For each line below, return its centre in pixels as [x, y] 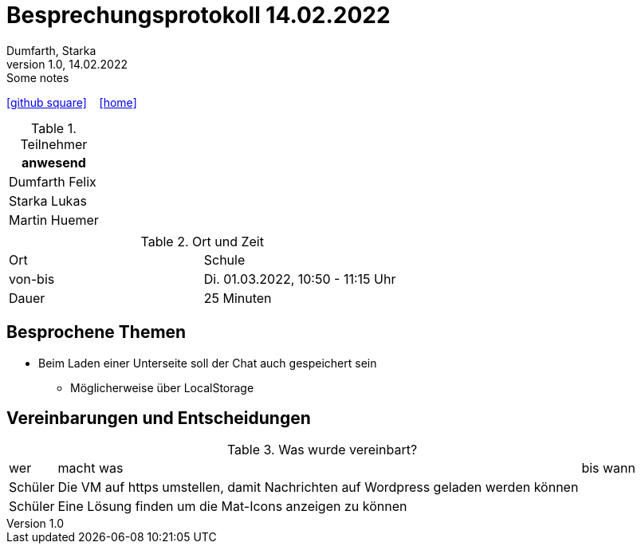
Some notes [38, 77]
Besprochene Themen [96, 332]
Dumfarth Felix [53, 181]
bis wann [608, 468]
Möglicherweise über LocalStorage [162, 387]
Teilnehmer [54, 144]
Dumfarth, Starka [51, 50]
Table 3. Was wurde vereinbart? [322, 450]
